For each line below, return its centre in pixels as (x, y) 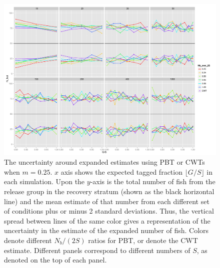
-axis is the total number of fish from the (153, 181)
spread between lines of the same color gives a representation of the (107, 220)
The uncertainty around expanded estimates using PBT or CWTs (104, 162)
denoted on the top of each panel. (55, 260)
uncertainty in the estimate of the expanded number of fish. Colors (106, 230)
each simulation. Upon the (44, 181)
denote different (28, 240)
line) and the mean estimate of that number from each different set (107, 201)
